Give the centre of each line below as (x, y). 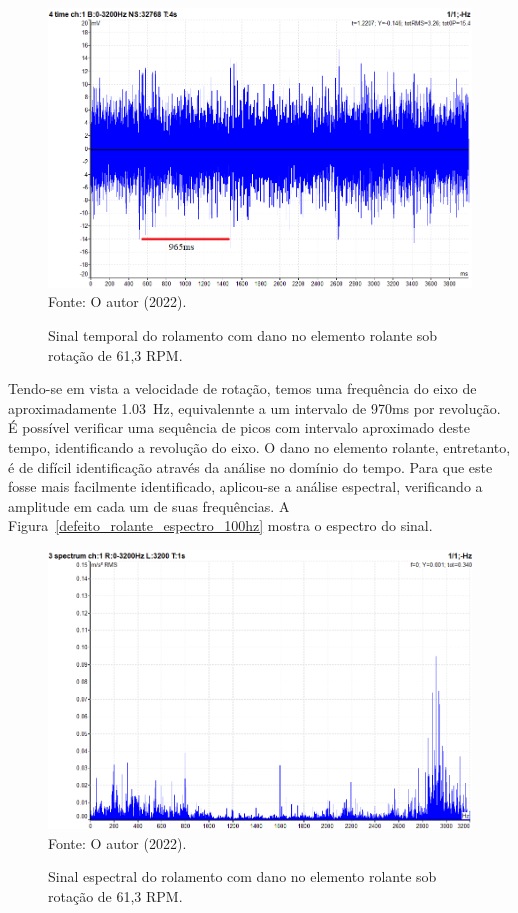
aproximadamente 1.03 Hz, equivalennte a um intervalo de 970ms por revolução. (254, 407)
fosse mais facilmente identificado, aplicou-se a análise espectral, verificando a (245, 486)
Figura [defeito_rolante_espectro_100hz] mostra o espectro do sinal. (220, 525)
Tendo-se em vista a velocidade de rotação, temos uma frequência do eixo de (242, 388)
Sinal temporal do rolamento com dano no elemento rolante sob (243, 335)
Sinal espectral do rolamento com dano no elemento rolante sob (242, 876)
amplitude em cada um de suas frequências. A (149, 505)
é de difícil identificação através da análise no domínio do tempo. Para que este (250, 466)
